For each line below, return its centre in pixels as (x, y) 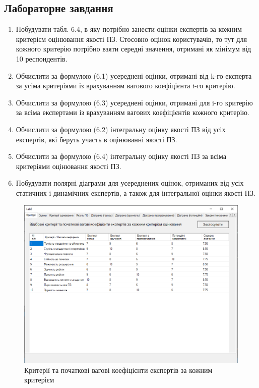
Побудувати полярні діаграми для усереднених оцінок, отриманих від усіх (130, 183)
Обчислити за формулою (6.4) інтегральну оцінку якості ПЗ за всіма (121, 156)
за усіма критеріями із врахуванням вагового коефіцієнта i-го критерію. (125, 86)
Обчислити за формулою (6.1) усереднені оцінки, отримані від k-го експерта (134, 75)
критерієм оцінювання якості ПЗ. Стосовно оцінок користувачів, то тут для (131, 39)
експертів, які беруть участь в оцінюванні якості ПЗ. (96, 139)
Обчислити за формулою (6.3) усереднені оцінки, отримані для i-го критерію (134, 102)
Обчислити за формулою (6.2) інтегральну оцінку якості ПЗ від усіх (121, 129)
